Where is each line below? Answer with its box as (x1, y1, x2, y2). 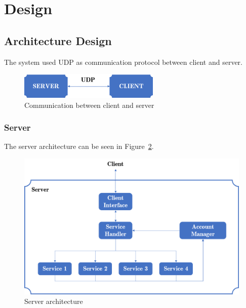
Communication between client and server (24, 99, 154, 110)
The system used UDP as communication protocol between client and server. (4, 56, 243, 67)
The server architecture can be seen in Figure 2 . (4, 141, 154, 151)
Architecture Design (4, 32, 112, 48)
